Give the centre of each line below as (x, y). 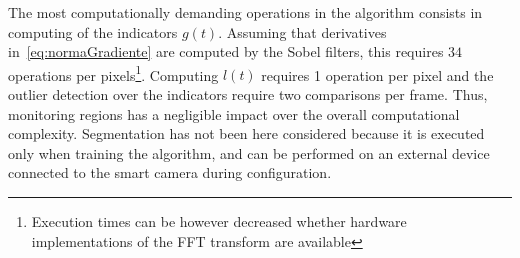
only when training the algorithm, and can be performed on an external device (249, 152)
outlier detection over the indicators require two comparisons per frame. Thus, (248, 94)
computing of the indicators (93, 31)
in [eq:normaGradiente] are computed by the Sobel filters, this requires (226, 51)
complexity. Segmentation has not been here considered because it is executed (246, 133)
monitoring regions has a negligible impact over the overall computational (234, 113)
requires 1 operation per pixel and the (377, 74)
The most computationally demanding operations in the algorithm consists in (245, 12)
